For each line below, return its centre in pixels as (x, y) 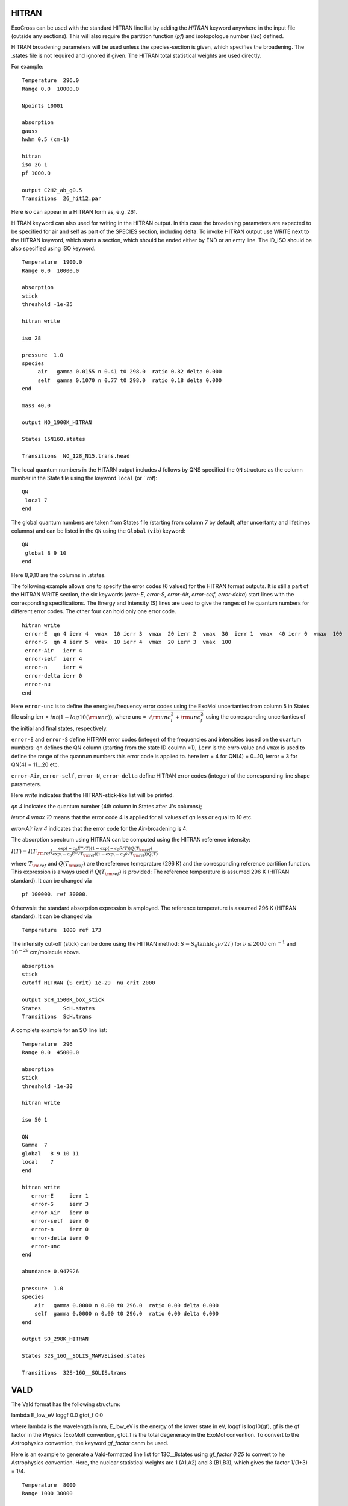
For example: (27, 67)
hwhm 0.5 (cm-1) (46, 139)
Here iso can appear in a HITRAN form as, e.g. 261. (74, 212)
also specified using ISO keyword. (53, 248)
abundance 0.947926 (51, 1272)
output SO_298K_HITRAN (55, 1339)
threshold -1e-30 (47, 1086)
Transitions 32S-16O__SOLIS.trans (74, 1373)
